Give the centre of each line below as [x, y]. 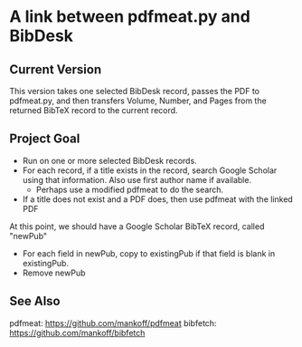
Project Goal [45, 139]
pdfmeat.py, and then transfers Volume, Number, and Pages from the [138, 101]
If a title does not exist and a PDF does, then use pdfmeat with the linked [158, 199]
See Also [35, 301]
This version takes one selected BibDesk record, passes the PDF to [135, 91]
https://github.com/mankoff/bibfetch [77, 333]
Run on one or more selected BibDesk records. [109, 160]
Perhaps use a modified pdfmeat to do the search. [130, 189]
